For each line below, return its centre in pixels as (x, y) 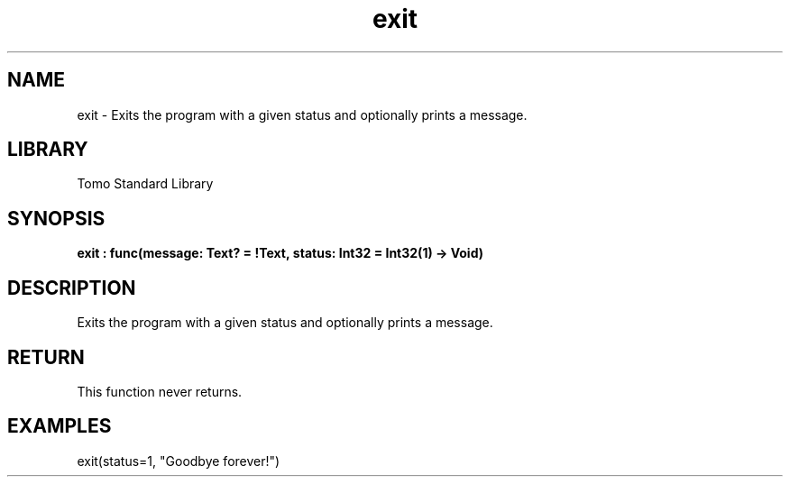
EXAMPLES (60, 426)
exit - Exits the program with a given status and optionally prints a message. (302, 114)
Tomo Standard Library (145, 184)
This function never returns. (160, 391)
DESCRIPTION (72, 288)
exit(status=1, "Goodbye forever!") (179, 461)
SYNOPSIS (56, 218)
